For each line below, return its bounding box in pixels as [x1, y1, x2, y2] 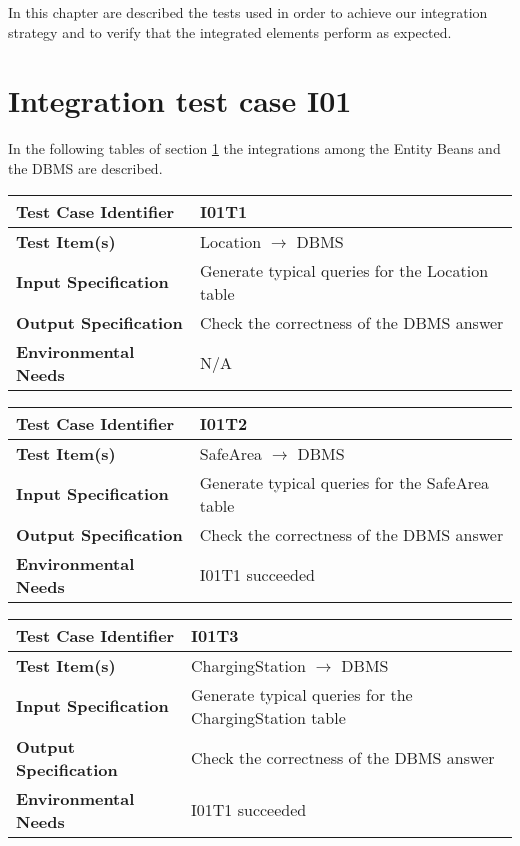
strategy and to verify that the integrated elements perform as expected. [8, 21, 452, 42]
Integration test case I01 [8, 80, 352, 121]
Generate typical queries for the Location [199, 258, 489, 282]
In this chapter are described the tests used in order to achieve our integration [8, 2, 488, 22]
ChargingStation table [191, 705, 346, 729]
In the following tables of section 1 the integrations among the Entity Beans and [8, 138, 501, 159]
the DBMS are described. [8, 157, 163, 178]
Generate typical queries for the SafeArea [199, 470, 490, 494]
